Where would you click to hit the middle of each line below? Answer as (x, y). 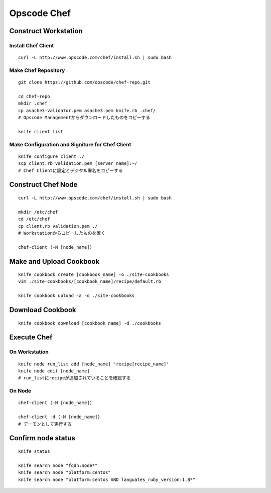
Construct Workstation (46, 31)
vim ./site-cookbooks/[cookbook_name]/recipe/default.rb (90, 282)
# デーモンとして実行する (45, 424)
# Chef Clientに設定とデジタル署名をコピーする (71, 170)
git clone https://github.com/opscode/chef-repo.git (84, 82)
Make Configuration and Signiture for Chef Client (70, 144)
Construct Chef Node (43, 185)
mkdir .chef (33, 104)
